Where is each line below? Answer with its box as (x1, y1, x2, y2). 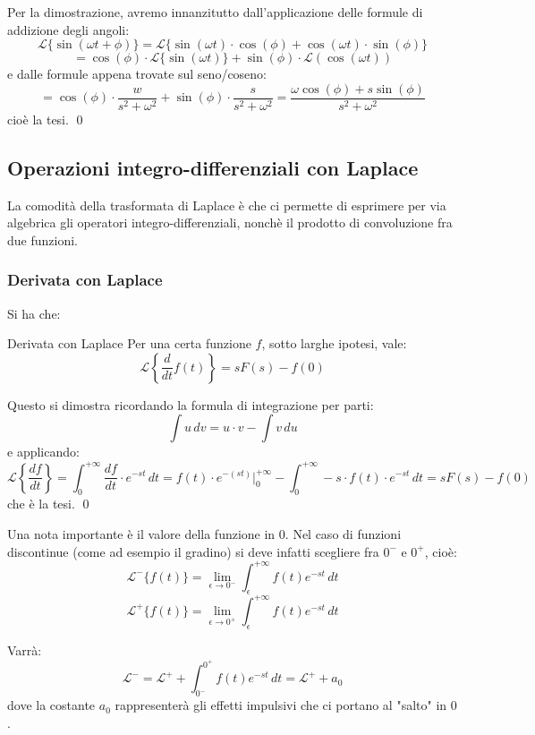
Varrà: (7, 640, 42, 659)
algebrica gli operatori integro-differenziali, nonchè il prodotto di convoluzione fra (7, 213, 453, 232)
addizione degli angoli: (7, 20, 130, 38)
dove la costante (7, 696, 96, 714)
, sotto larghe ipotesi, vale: (261, 334, 407, 353)
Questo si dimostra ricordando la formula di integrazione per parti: (7, 395, 374, 414)
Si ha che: (7, 303, 61, 322)
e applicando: (7, 442, 80, 461)
